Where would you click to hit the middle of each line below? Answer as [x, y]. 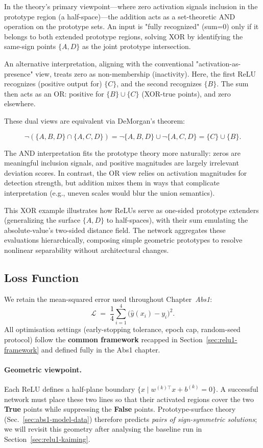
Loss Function [42, 277]
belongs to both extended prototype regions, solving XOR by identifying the [124, 36]
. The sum [233, 84]
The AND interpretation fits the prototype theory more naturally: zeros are [123, 152]
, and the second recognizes [159, 84]
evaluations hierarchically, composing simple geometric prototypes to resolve [123, 240]
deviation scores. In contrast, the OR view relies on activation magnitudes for [126, 172]
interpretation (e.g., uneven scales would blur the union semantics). [110, 192]
